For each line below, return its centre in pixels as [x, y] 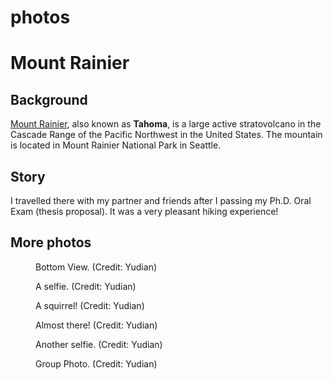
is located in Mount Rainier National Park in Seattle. [116, 145]
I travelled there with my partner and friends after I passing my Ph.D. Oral [161, 200]
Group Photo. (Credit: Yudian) [96, 363]
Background [49, 99]
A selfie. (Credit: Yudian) [86, 286]
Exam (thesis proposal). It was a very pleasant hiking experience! [144, 211]
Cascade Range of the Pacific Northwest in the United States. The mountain [166, 135]
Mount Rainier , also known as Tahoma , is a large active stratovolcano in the [166, 124]
